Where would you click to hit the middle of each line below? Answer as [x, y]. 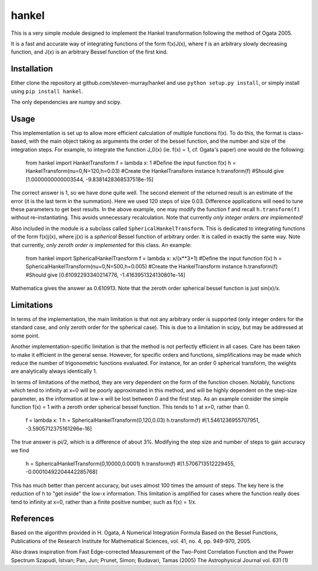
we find [20, 450]
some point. [25, 336]
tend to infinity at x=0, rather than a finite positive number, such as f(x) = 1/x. [104, 502]
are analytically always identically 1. [54, 371]
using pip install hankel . [47, 91]
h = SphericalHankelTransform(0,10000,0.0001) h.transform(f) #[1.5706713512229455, [130, 464]
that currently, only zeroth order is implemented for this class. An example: [101, 245]
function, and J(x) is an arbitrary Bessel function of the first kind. [89, 52]
